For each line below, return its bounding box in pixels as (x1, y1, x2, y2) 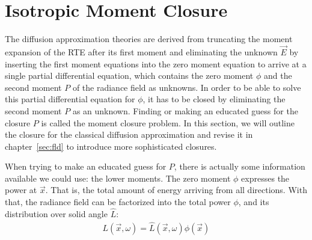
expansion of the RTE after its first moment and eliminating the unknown (5, 45, 278, 58)
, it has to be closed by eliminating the (142, 93, 286, 105)
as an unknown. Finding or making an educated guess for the (72, 104, 298, 117)
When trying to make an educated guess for (5, 160, 167, 173)
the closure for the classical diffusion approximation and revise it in (5, 128, 253, 141)
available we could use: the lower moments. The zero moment (5, 171, 231, 184)
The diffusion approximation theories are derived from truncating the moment (5, 32, 293, 45)
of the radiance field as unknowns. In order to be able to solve (72, 81, 301, 93)
